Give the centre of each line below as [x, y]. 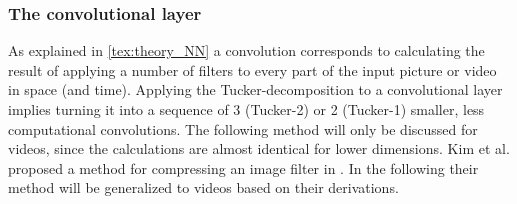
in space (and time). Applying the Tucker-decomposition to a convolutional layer [255, 89]
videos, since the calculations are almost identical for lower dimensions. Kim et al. [259, 148]
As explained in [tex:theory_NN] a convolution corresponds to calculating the [246, 50]
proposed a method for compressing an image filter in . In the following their [243, 167]
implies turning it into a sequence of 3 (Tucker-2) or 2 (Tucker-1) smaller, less [246, 109]
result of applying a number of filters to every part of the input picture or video [252, 69]
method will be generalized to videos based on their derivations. [203, 187]
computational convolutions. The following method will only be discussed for [243, 128]
